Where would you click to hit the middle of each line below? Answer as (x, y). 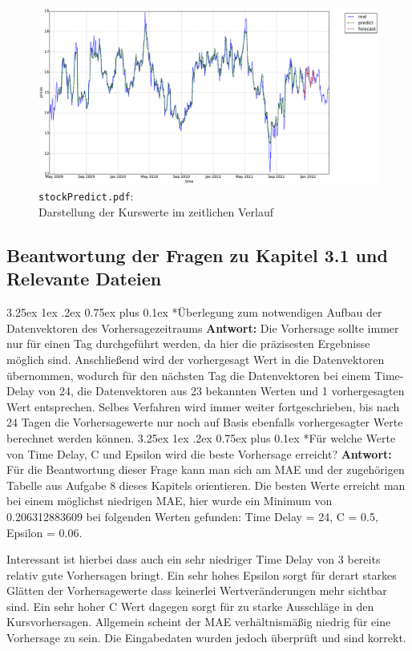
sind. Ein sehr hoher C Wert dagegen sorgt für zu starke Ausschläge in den (190, 606)
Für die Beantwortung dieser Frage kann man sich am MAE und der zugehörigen (206, 469)
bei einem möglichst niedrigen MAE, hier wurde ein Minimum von (170, 501)
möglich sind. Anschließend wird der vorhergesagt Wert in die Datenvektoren (196, 359)
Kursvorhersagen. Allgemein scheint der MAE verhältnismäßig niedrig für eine (199, 622)
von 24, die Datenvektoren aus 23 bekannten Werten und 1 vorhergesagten (221, 391)
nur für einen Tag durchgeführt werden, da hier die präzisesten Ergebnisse (188, 344)
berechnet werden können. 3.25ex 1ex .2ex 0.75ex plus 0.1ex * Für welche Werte (201, 437)
